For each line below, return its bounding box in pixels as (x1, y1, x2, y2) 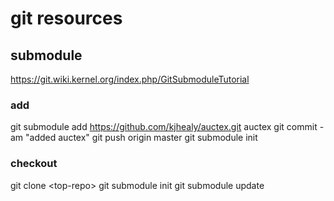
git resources (10, 7, 123, 30)
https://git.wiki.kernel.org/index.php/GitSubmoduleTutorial (10, 73, 250, 85)
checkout (10, 157, 58, 171)
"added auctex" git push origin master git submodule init (25, 132, 258, 144)
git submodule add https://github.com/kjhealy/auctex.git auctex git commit (10, 121, 318, 133)
